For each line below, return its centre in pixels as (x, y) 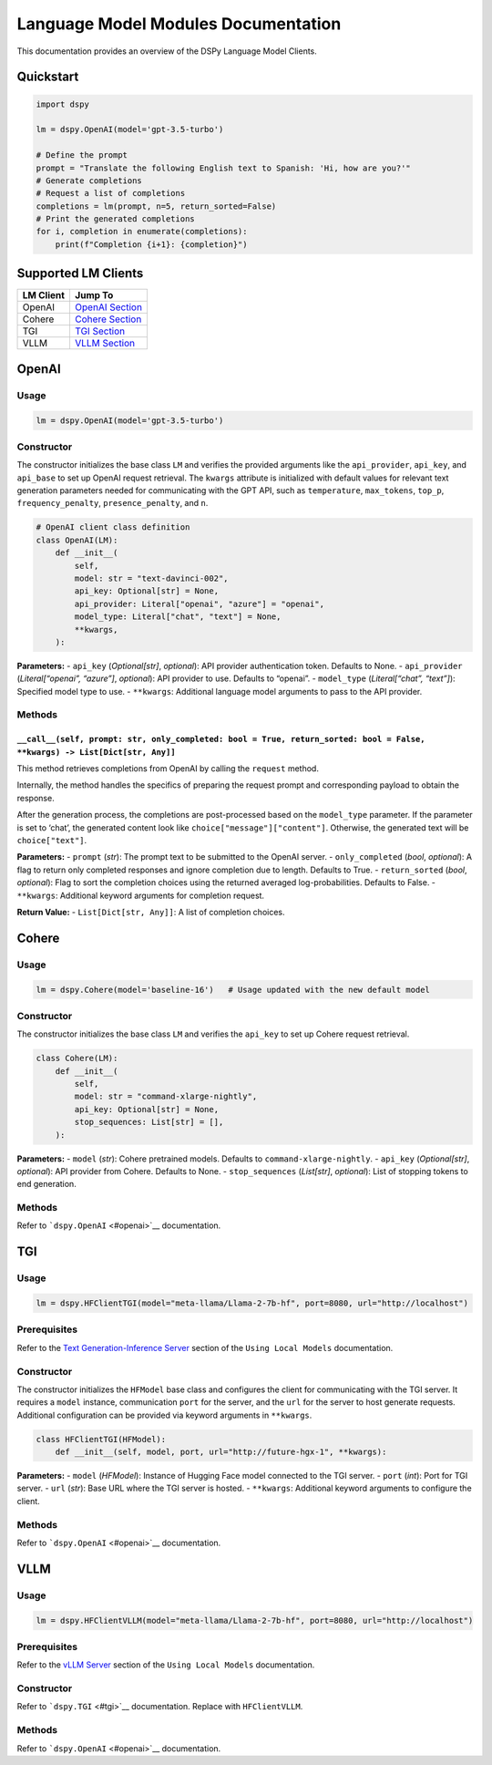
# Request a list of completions (111, 193)
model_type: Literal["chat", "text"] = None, (178, 617)
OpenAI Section (108, 307)
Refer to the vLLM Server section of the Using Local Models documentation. (166, 1665)
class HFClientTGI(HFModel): (101, 1439)
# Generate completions (89, 181)
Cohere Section (108, 319)
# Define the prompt (82, 155)
